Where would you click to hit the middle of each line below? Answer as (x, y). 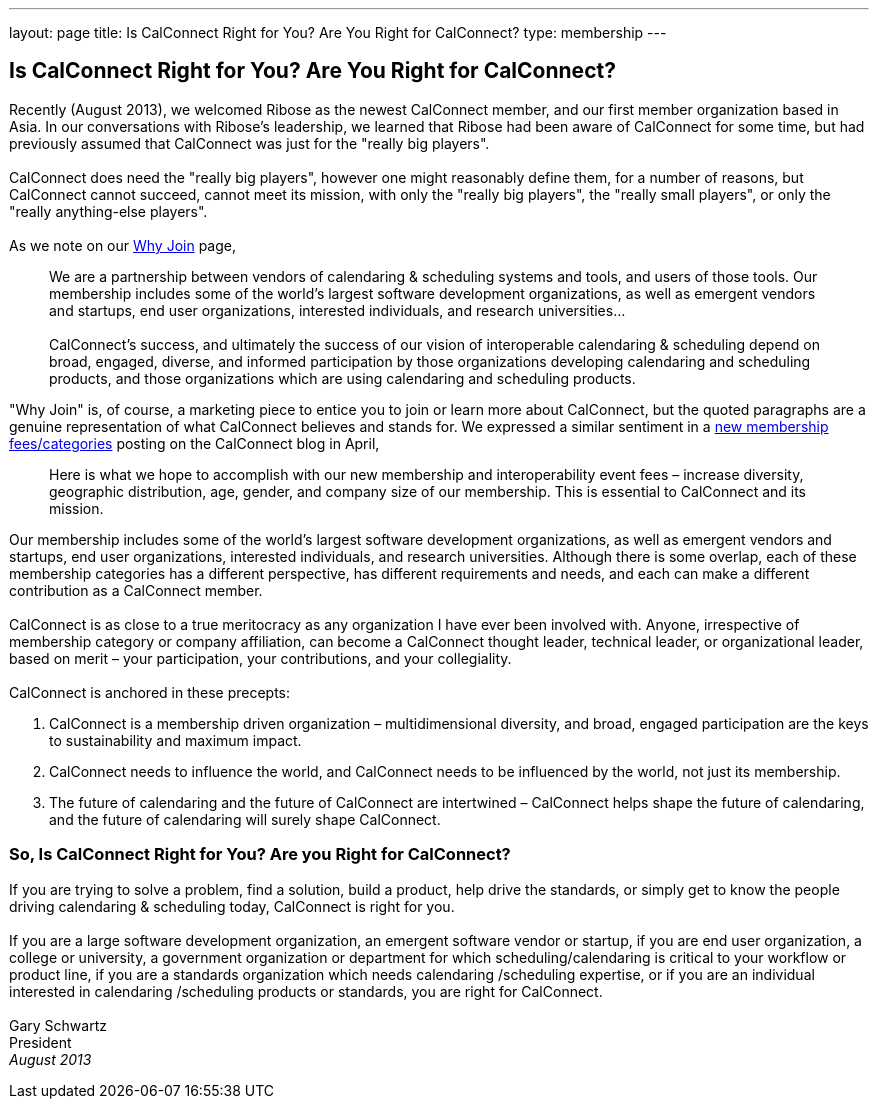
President (40, 1042)
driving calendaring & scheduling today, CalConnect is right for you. (232, 906)
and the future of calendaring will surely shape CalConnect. (245, 819)
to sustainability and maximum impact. (175, 740)
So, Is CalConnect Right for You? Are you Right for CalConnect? (260, 854)
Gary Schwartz (58, 1025)
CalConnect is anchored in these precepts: (150, 692)
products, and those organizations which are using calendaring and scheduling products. (342, 378)
